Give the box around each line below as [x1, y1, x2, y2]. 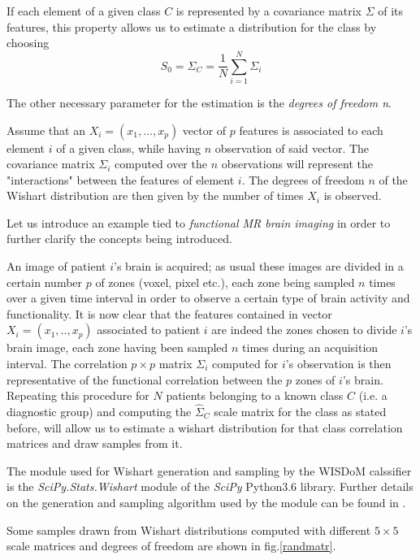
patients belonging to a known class [166, 387, 344, 404]
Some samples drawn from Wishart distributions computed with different [6, 521, 371, 538]
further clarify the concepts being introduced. [6, 230, 232, 247]
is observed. [323, 187, 382, 204]
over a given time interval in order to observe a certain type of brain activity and [6, 289, 410, 306]
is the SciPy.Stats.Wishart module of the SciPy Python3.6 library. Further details [6, 478, 414, 495]
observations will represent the [221, 155, 373, 172]
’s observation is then [285, 355, 392, 372]
